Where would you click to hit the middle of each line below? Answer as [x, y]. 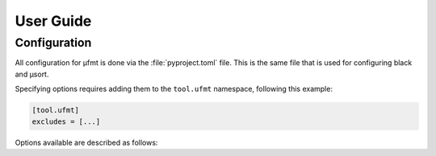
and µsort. [32, 74]
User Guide [53, 21]
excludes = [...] [66, 121]
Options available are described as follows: [86, 142]
